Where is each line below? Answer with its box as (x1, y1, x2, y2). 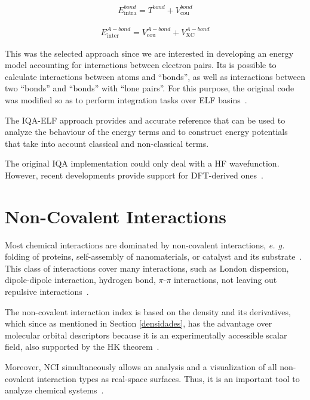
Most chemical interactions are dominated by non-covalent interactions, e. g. (5, 238, 285, 251)
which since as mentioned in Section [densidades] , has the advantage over (5, 317, 272, 330)
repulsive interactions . (5, 285, 89, 297)
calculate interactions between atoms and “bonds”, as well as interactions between (5, 70, 305, 82)
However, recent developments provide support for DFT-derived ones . (5, 168, 263, 181)
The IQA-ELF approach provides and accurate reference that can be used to (5, 113, 286, 126)
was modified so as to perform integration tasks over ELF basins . (5, 93, 247, 106)
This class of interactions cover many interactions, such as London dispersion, (5, 261, 289, 274)
